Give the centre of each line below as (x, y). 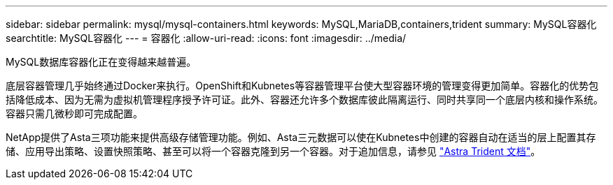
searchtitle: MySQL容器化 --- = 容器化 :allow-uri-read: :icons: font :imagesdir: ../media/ (206, 38)
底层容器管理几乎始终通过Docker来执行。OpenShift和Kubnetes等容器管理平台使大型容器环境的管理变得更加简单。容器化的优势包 (302, 86)
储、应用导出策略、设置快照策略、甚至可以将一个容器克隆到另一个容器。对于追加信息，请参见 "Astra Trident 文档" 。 (273, 151)
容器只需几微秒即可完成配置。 (74, 113)
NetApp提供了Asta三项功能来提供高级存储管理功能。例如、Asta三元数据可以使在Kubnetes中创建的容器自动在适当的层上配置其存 (301, 137)
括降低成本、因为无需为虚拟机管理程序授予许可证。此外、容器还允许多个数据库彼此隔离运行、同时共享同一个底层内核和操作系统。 (304, 99)
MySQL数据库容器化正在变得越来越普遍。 (101, 62)
